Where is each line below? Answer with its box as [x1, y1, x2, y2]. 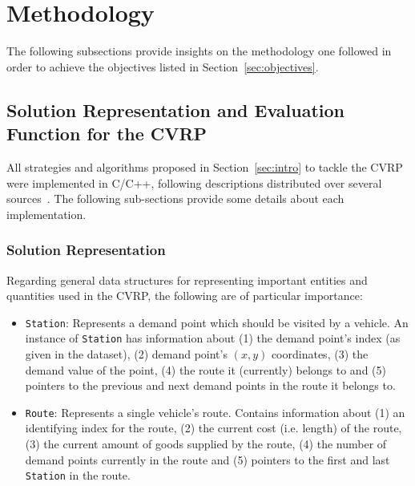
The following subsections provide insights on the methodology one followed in [6, 43, 392, 59]
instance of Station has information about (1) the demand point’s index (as [25, 330, 401, 346]
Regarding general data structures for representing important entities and [6, 271, 368, 288]
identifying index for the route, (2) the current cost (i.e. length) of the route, [25, 419, 402, 436]
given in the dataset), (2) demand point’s [25, 346, 228, 362]
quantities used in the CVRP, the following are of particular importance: [6, 287, 363, 304]
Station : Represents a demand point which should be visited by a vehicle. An [25, 314, 409, 330]
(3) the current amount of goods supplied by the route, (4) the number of [25, 435, 387, 452]
